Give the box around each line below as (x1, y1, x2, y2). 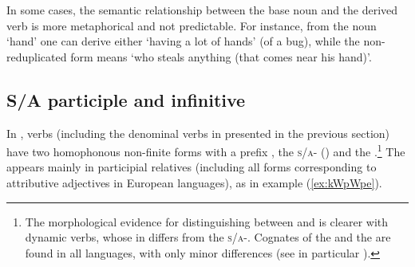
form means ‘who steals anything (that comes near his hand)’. (70, 48, 372, 65)
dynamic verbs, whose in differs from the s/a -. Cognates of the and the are (25, 229, 391, 245)
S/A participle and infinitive (6, 87, 246, 112)
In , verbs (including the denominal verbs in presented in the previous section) (6, 124, 390, 141)
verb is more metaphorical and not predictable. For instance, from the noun (6, 17, 377, 33)
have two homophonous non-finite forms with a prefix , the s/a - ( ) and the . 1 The (6, 141, 405, 159)
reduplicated (6, 48, 67, 65)
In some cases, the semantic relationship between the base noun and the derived (6, 2, 398, 18)
